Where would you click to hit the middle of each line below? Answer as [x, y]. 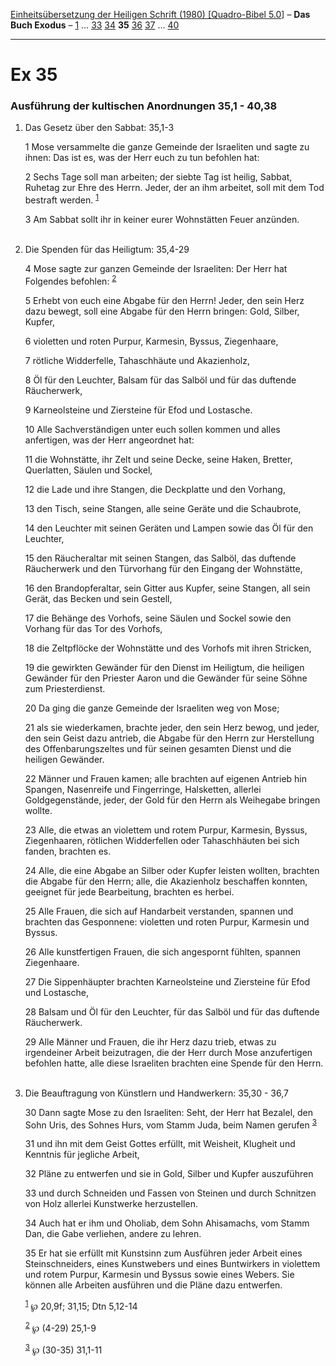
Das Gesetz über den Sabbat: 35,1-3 [99, 128]
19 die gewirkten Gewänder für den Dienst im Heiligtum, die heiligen [164, 667]
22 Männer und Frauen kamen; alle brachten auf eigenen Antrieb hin [165, 778]
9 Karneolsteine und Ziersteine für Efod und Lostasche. [138, 410]
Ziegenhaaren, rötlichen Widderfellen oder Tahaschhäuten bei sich [162, 840]
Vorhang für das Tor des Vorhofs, [93, 628]
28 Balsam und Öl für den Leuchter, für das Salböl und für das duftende [172, 1011]
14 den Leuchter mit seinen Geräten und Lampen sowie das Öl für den [169, 528]
